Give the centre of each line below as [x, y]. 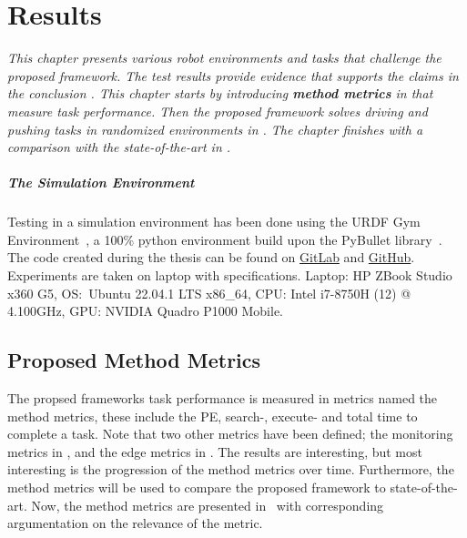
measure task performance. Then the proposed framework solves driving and [218, 111]
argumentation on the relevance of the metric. [135, 523]
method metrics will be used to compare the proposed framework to [197, 487]
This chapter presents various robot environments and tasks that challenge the [224, 58]
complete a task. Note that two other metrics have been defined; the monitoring [230, 434]
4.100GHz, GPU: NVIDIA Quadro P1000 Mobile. [146, 311]
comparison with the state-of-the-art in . [119, 147]
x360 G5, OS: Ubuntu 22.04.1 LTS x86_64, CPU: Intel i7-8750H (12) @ [209, 293]
